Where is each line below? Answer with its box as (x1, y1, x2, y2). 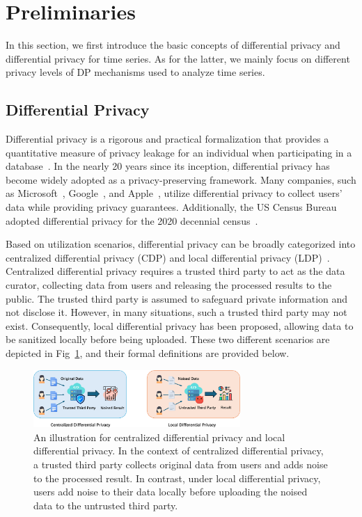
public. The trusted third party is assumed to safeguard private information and (6, 291, 348, 305)
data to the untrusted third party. (33, 498, 178, 512)
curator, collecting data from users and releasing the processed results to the (6, 278, 332, 292)
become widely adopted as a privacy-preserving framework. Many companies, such (6, 172, 356, 186)
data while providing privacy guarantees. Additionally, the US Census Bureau (6, 200, 337, 214)
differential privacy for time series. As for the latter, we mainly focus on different (6, 51, 350, 65)
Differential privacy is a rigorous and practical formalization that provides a (6, 132, 329, 146)
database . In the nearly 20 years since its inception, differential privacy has (6, 159, 330, 173)
